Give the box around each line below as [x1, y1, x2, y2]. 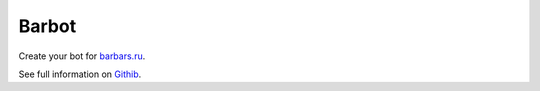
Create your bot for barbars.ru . [18, 50, 146, 62]
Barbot [18, 15, 77, 37]
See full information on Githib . [18, 68, 142, 80]
